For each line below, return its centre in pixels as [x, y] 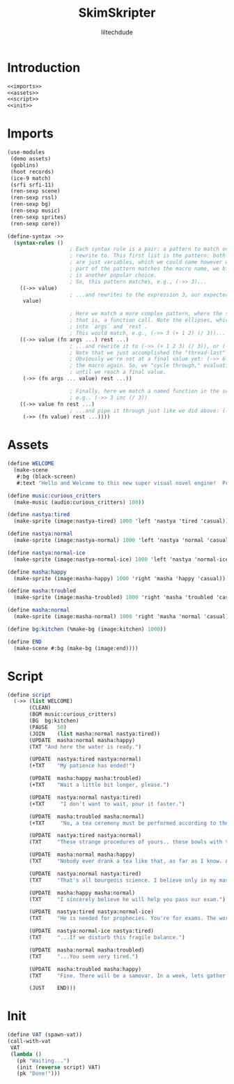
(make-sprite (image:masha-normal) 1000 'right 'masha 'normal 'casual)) [123, 617]
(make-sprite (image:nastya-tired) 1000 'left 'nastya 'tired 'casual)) [121, 521]
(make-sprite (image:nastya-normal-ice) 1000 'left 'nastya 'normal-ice [121, 559]
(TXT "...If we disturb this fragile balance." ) [107, 938]
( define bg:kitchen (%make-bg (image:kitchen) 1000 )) [87, 629]
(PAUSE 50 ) [48, 727]
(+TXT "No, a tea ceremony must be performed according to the [129, 823]
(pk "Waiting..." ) [43, 1061]
